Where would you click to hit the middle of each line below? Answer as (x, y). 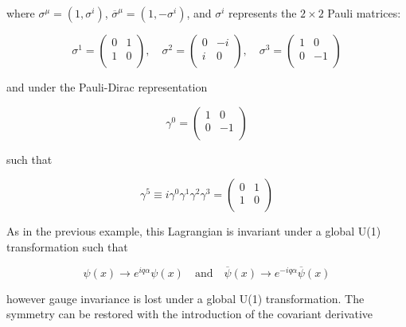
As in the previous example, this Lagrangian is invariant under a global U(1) (194, 231)
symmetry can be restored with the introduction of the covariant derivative (190, 314)
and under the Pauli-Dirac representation (107, 87)
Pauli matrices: (364, 13)
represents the (263, 13)
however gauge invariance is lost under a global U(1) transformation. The (185, 298)
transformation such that (67, 246)
